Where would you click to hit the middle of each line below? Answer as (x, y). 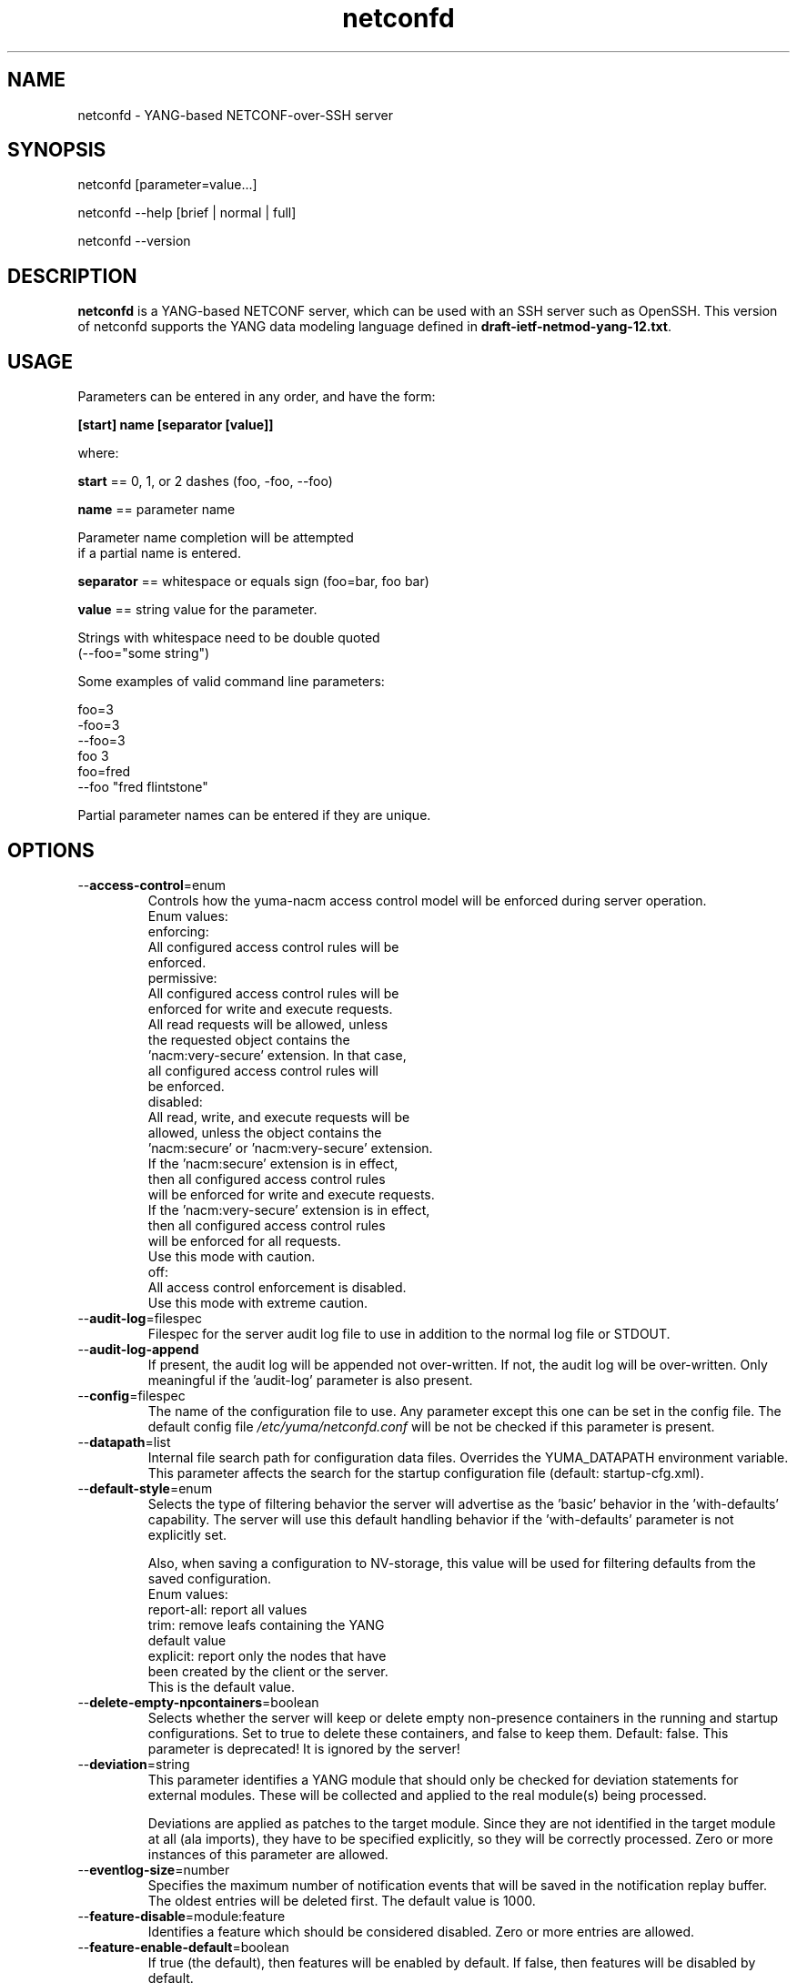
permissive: (182, 977)
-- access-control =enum (152, 885)
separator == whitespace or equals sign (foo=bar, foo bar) (253, 582)
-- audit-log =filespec (140, 1318)
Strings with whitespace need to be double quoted (229, 638)
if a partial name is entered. (159, 553)
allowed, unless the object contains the (265, 1132)
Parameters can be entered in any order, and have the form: (257, 397)
